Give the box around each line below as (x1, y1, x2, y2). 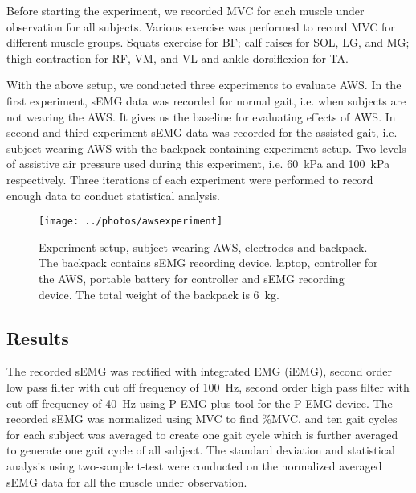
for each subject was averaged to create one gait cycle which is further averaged (6, 425, 398, 442)
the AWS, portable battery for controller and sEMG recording (39, 269, 345, 286)
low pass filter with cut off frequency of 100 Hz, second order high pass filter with (6, 378, 410, 395)
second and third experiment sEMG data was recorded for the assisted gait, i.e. (6, 124, 398, 141)
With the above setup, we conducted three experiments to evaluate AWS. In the (6, 76, 402, 93)
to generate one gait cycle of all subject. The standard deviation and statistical (6, 442, 395, 458)
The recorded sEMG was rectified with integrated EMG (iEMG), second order (6, 363, 393, 380)
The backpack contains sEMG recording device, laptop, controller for (39, 254, 378, 271)
